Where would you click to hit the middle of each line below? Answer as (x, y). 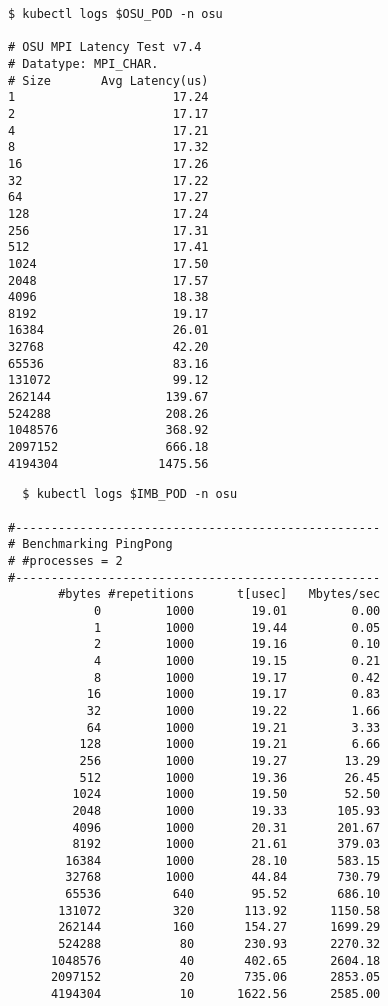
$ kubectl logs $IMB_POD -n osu (130, 494)
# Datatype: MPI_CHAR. (83, 63)
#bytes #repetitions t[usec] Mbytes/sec (219, 594)
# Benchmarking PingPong (90, 544)
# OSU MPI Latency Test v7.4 (105, 47)
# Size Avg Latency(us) (108, 80)
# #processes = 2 (65, 561)
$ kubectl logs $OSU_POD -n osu (115, 14)
